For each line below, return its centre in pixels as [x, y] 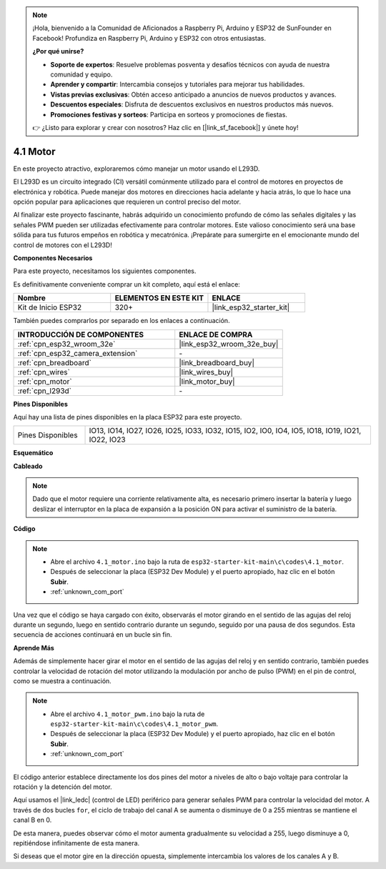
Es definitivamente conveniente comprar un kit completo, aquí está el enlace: [127, 284]
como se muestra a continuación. [63, 681]
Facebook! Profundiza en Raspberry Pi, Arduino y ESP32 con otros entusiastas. [149, 38]
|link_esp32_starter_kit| [251, 307]
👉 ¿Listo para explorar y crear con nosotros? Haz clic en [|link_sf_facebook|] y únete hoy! [165, 127]
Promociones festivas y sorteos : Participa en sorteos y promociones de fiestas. [169, 114]
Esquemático [33, 453]
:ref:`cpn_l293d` [44, 391]
